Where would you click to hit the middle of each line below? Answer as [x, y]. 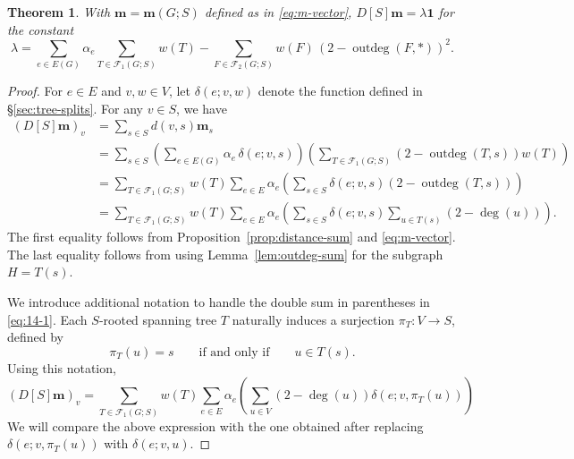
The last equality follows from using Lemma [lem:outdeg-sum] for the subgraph [225, 254]
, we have [202, 108]
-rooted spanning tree [158, 319]
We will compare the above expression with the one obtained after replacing [215, 425]
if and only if [234, 352]
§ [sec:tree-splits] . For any [75, 108]
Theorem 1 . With [59, 12]
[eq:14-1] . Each [47, 319]
